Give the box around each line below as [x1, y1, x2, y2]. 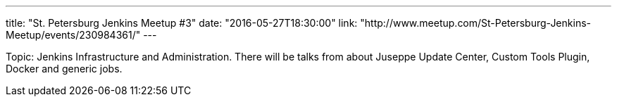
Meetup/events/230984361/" [6, 29, 141, 41]
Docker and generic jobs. [6, 63, 123, 75]
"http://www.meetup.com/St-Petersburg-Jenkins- [360, 17, 591, 29]
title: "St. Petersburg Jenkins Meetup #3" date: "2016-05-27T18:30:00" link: [6, 17, 358, 29]
